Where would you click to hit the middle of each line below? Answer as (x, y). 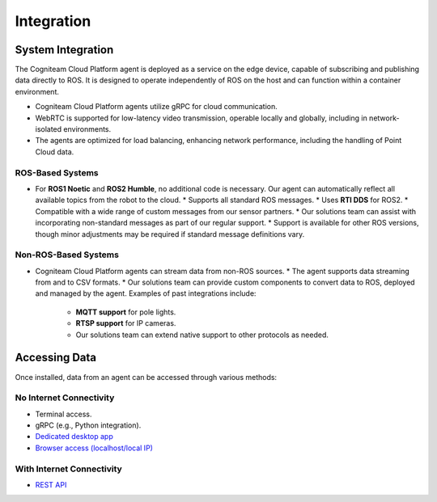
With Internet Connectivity (69, 469)
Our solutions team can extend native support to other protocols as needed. (202, 335)
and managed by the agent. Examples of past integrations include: (146, 293)
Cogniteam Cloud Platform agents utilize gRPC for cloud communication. (157, 107)
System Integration (64, 50)
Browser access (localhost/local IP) (94, 448)
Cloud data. (55, 152)
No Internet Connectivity (65, 398)
